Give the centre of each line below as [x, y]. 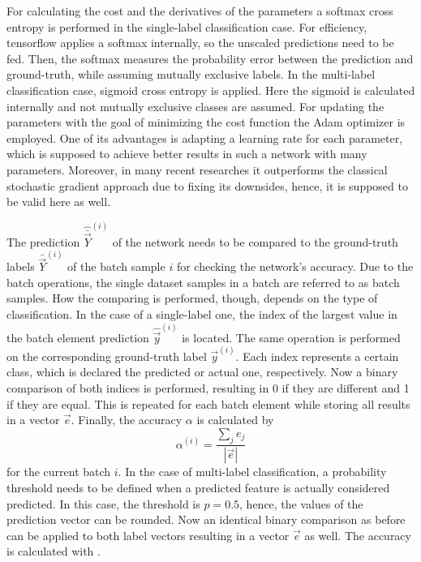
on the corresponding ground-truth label [107, 356]
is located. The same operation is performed [291, 337]
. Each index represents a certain [317, 356]
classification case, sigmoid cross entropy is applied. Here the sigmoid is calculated [211, 90]
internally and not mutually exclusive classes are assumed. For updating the [195, 106]
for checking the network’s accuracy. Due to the [295, 266]
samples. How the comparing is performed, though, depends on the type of [192, 298]
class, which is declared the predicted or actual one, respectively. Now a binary [202, 372]
